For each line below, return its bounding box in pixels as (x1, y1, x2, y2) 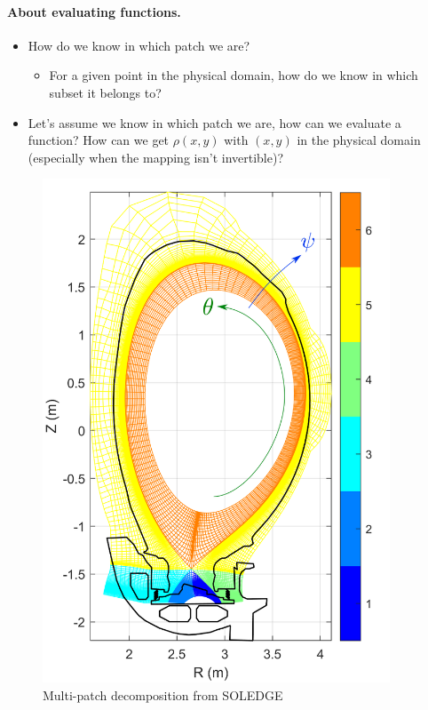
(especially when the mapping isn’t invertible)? (28, 148, 284, 166)
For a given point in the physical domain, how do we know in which (49, 66, 418, 84)
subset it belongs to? (49, 83, 162, 101)
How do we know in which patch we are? (28, 36, 250, 54)
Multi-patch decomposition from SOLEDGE (43, 685, 283, 704)
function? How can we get (28, 131, 170, 149)
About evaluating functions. (7, 2, 181, 20)
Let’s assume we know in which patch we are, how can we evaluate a (28, 113, 401, 132)
